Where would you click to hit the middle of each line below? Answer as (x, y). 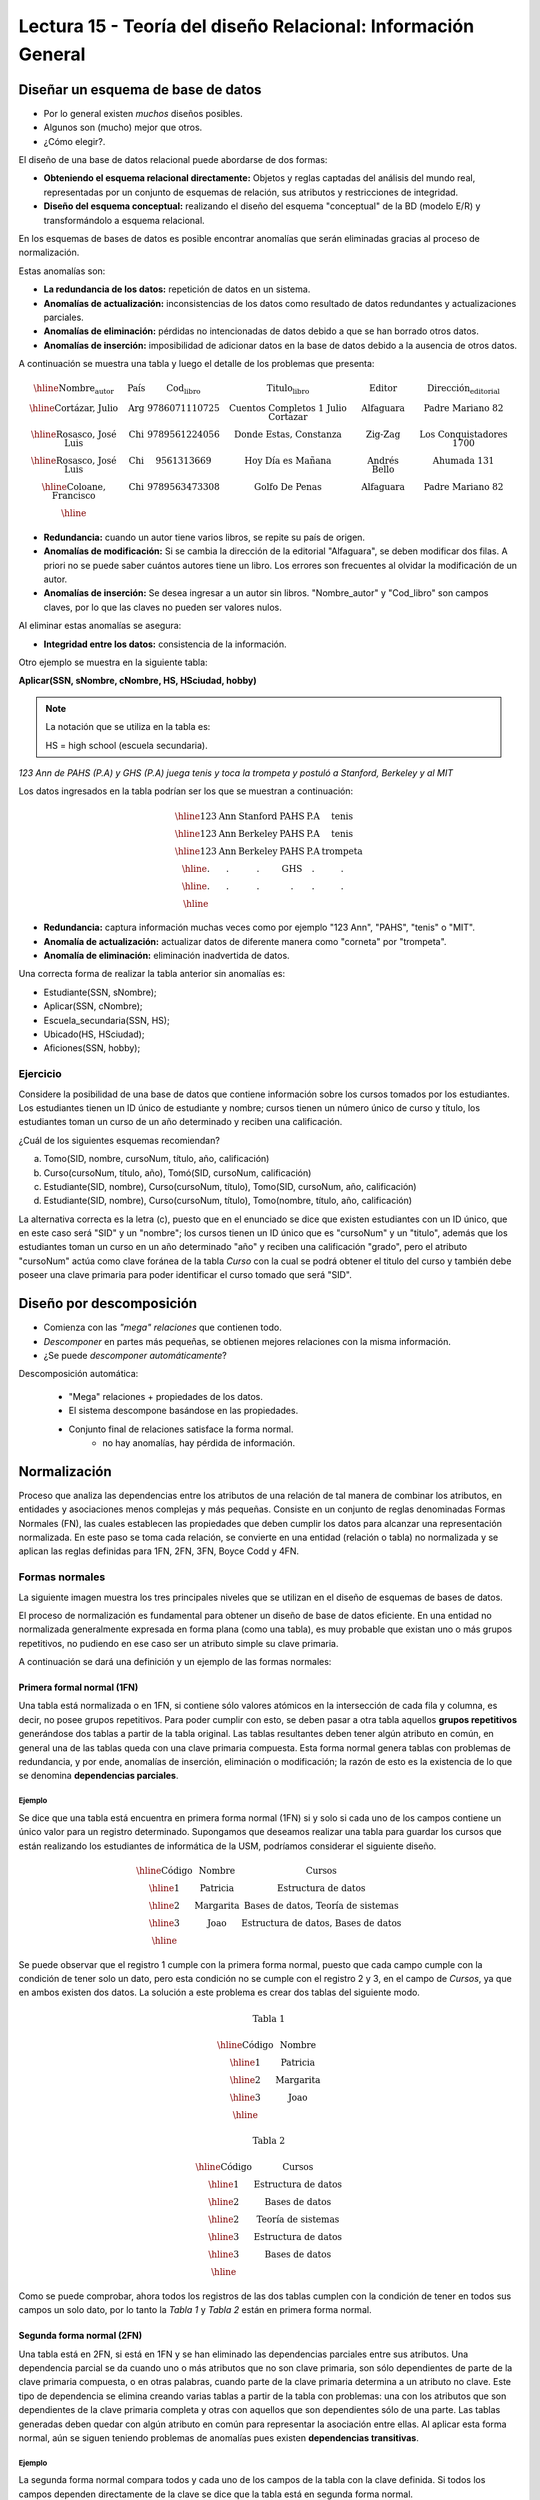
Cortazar (288, 417)
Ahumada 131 (463, 461)
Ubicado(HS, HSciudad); (94, 1034)
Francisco (73, 496)
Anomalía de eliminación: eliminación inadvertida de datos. (166, 956)
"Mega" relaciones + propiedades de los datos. (166, 1396)
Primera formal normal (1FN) (78, 1687)
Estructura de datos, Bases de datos (321, 1923)
